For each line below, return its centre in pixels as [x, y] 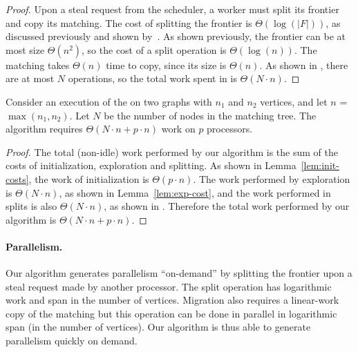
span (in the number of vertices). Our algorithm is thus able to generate [158, 327]
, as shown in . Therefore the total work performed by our [227, 206]
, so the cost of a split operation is [154, 49]
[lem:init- [320, 165]
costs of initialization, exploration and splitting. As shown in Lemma [151, 165]
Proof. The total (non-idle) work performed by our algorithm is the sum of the [172, 151]
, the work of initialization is [89, 178]
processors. [230, 129]
